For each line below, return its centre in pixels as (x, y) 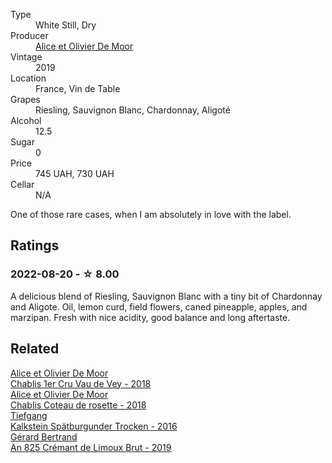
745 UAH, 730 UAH (75, 173)
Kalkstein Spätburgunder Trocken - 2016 (94, 426)
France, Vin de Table (78, 88)
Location (28, 78)
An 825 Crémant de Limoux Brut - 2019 (91, 447)
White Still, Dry (66, 25)
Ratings (35, 245)
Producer (29, 35)
